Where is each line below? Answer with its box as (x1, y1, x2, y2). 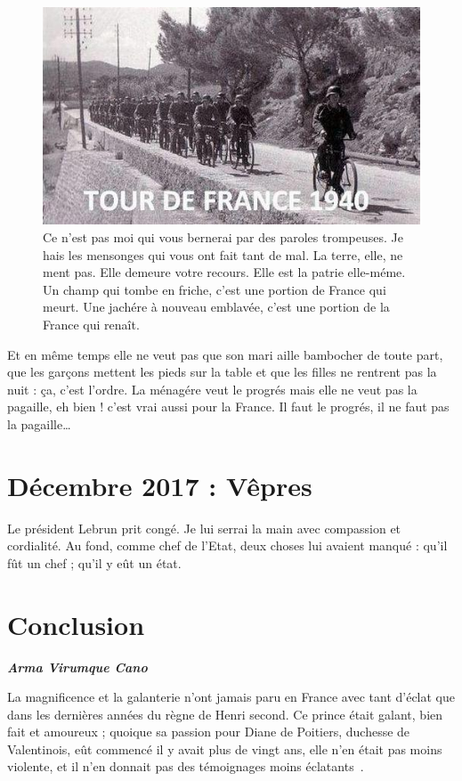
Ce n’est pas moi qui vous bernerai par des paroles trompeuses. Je (43, 227, 403, 246)
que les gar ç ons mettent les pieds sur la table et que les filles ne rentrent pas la (7, 362, 437, 381)
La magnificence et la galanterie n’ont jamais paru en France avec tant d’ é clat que (7, 687, 455, 706)
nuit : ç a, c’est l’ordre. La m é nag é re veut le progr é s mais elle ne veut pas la (7, 379, 417, 398)
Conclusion (7, 606, 145, 642)
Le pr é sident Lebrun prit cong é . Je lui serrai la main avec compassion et (7, 518, 401, 537)
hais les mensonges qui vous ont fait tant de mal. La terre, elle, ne (43, 245, 403, 264)
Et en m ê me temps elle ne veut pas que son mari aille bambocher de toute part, (7, 345, 443, 363)
